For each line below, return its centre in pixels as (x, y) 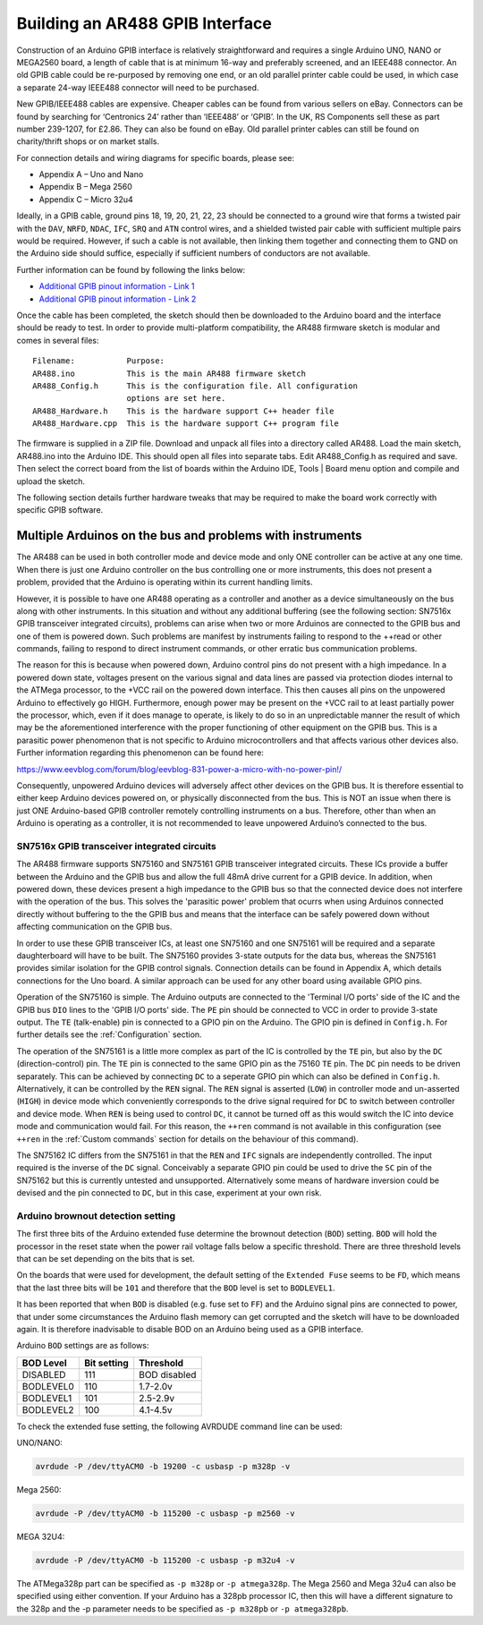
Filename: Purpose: (99, 361)
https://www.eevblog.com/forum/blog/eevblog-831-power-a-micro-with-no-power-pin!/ (179, 769)
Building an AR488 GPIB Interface (144, 23)
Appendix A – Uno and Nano (91, 174)
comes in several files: (58, 340)
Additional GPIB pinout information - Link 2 (118, 299)
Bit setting (106, 1363)
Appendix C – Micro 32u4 (86, 199)
